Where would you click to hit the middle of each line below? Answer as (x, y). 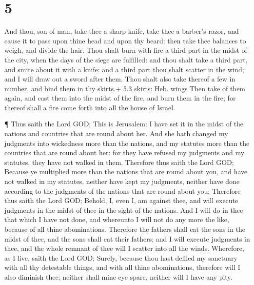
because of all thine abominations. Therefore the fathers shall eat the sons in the (125, 229)
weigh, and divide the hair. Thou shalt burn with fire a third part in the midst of (126, 50)
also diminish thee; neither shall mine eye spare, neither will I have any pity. (118, 276)
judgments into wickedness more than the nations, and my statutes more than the (127, 143)
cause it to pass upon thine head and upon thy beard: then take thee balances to (125, 40)
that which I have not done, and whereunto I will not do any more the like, (117, 219)
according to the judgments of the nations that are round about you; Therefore (123, 191)
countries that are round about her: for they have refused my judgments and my (125, 153)
